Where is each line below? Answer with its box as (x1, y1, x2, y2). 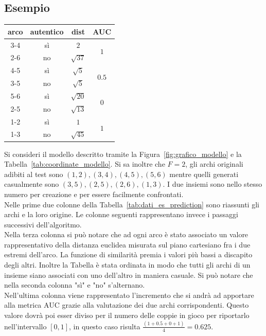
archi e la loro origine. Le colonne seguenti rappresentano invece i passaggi (4, 209, 238, 220)
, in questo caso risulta (69, 321, 140, 331)
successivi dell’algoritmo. (4, 219, 82, 229)
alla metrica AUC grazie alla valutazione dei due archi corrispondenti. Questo (4, 299, 249, 310)
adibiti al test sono (4, 168, 63, 179)
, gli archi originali (185, 158, 243, 169)
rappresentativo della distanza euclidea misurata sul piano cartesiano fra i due (4, 239, 251, 250)
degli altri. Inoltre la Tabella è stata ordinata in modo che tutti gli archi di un (4, 259, 251, 270)
